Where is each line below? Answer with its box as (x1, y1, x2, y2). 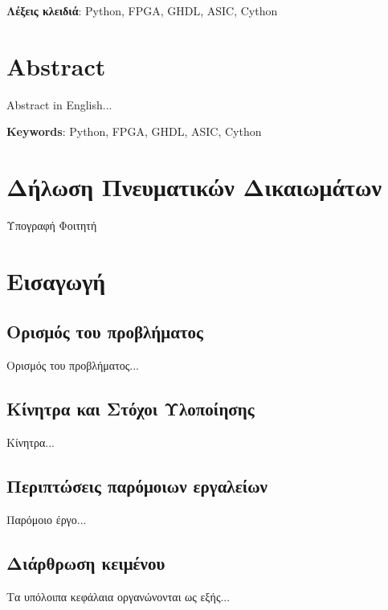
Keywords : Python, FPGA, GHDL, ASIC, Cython (6, 123, 262, 140)
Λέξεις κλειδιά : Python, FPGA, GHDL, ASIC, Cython (6, 2, 278, 18)
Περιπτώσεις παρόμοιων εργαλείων (6, 473, 268, 497)
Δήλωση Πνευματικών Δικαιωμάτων (6, 170, 382, 203)
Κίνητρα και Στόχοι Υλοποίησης (6, 396, 255, 421)
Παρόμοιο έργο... (6, 510, 87, 527)
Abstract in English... (6, 96, 112, 113)
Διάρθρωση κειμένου (6, 550, 165, 575)
